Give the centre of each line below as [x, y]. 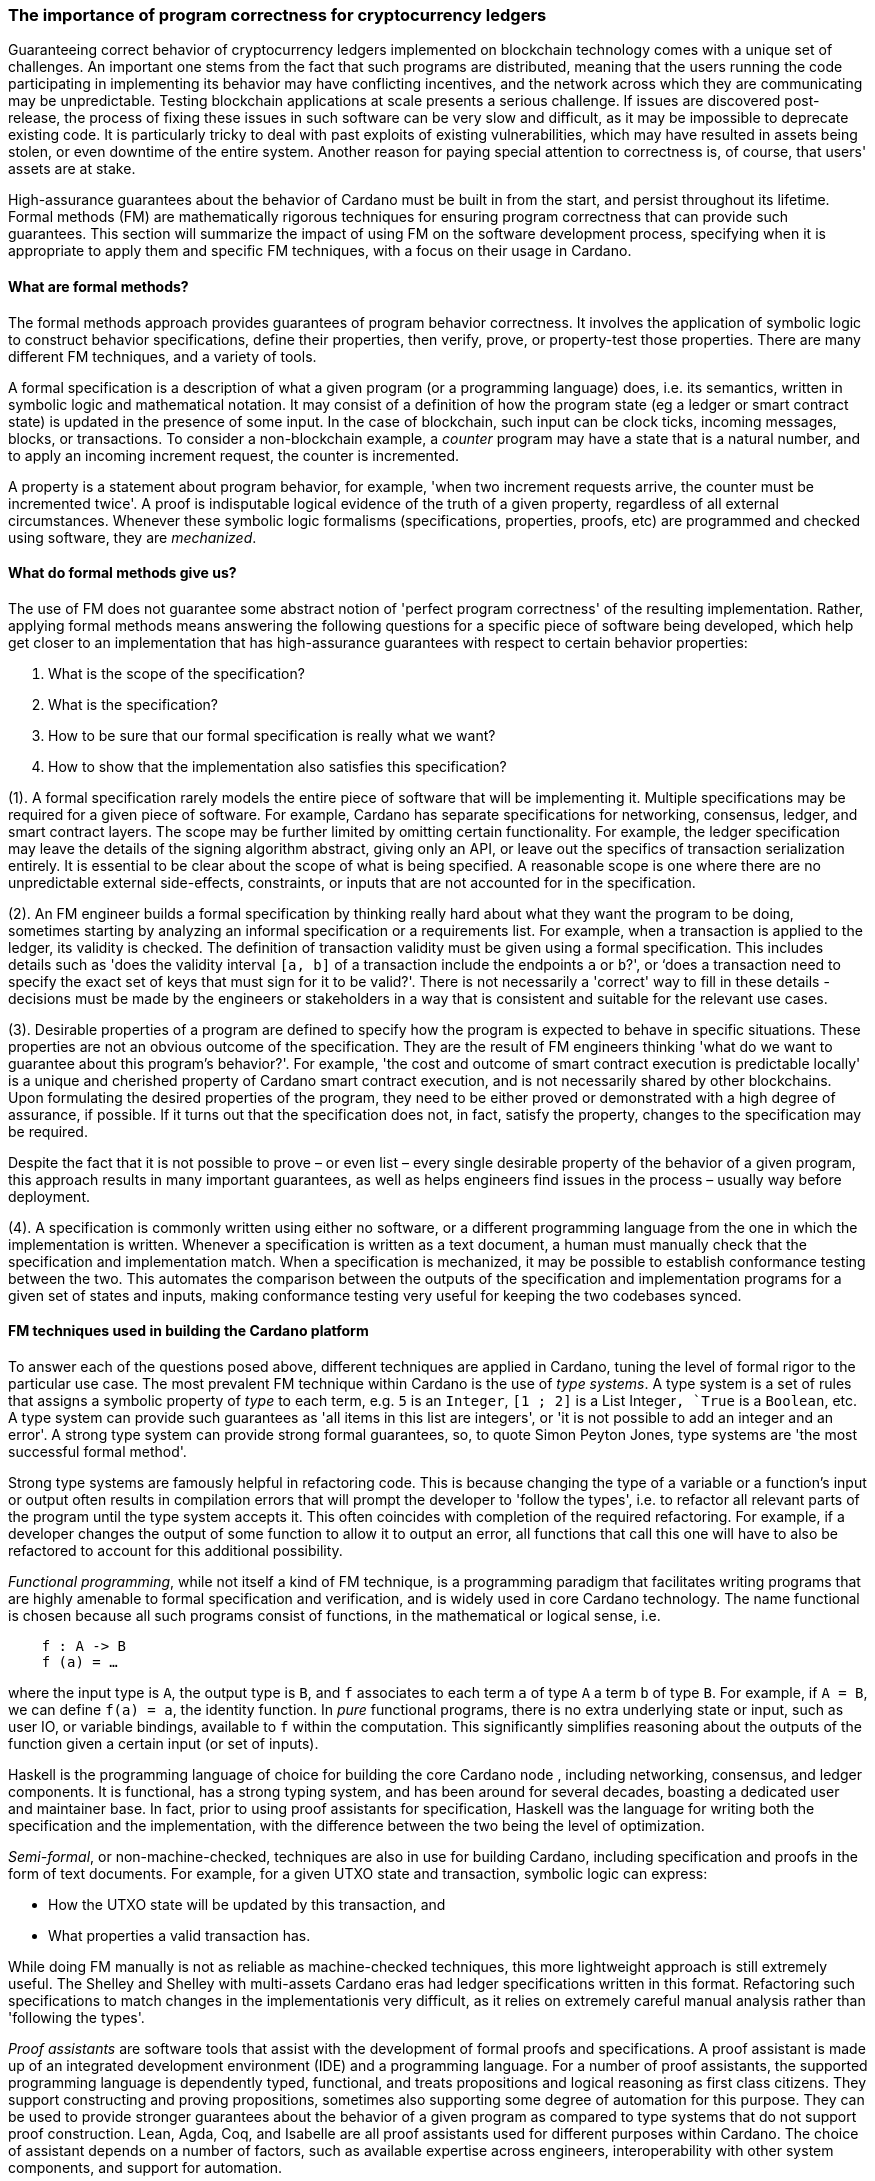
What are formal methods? [98, 286]
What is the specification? [133, 704]
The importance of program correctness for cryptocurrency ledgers [277, 15]
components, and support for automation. [145, 2168]
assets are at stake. [72, 169]
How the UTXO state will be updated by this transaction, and [247, 1905]
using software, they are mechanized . [132, 537]
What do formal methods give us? [122, 573]
